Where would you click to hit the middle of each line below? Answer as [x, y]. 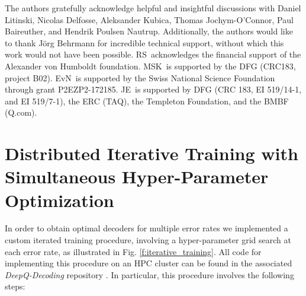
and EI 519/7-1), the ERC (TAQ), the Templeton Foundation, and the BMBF [147, 101]
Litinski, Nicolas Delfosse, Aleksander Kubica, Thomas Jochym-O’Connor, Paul [149, 19]
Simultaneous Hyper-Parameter [137, 176]
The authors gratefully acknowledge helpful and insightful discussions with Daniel [153, 8]
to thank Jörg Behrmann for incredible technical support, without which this [144, 42]
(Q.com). [21, 112]
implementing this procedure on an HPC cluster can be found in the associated [149, 263]
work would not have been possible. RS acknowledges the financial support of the [153, 54]
